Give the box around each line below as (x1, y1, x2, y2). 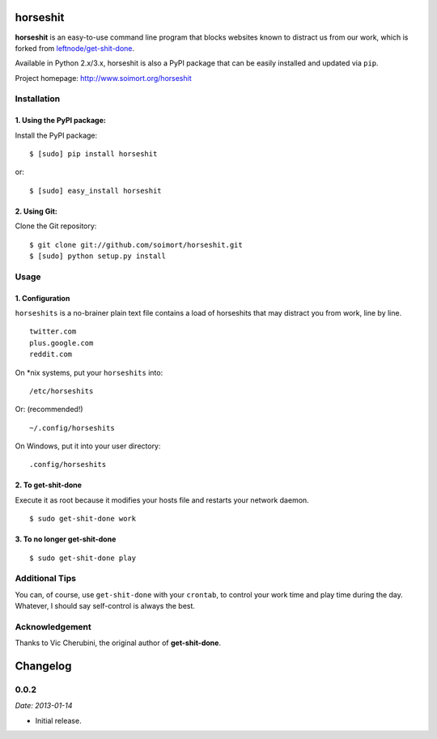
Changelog (15, 660, 72, 673)
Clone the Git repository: (15, 221, 97, 231)
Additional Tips (15, 573, 77, 584)
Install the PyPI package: (15, 130, 98, 140)
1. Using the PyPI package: (15, 116, 107, 125)
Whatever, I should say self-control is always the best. (15, 601, 196, 611)
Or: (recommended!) (15, 405, 84, 414)
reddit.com (29, 350, 73, 359)
